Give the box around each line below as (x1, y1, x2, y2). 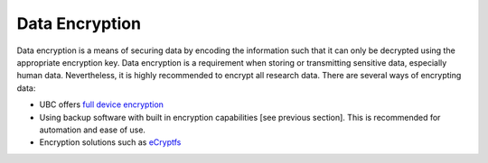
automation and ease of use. (39, 124, 146, 135)
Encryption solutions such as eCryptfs (39, 137, 182, 148)
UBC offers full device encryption (39, 99, 164, 110)
